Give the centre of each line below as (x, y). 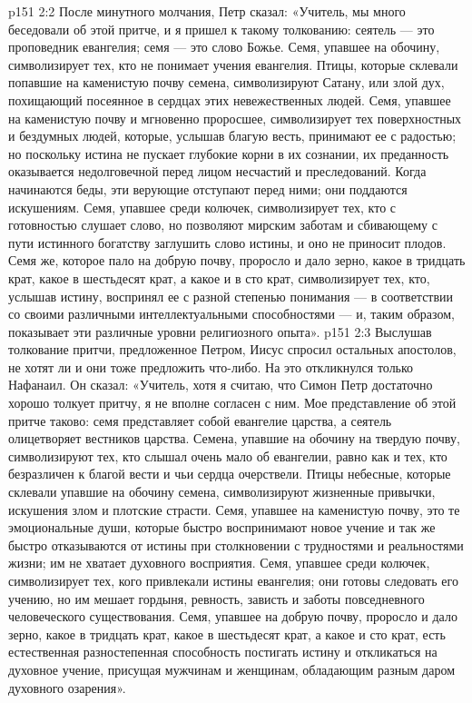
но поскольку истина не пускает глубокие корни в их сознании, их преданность (229, 153)
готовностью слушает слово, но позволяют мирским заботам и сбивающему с (223, 225)
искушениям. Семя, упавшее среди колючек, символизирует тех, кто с (202, 207)
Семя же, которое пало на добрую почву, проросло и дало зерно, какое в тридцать (237, 260)
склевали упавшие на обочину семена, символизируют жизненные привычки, (222, 492)
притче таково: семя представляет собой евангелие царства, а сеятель (200, 420)
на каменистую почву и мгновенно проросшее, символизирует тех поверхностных (235, 118)
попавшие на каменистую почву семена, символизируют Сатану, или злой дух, (226, 82)
